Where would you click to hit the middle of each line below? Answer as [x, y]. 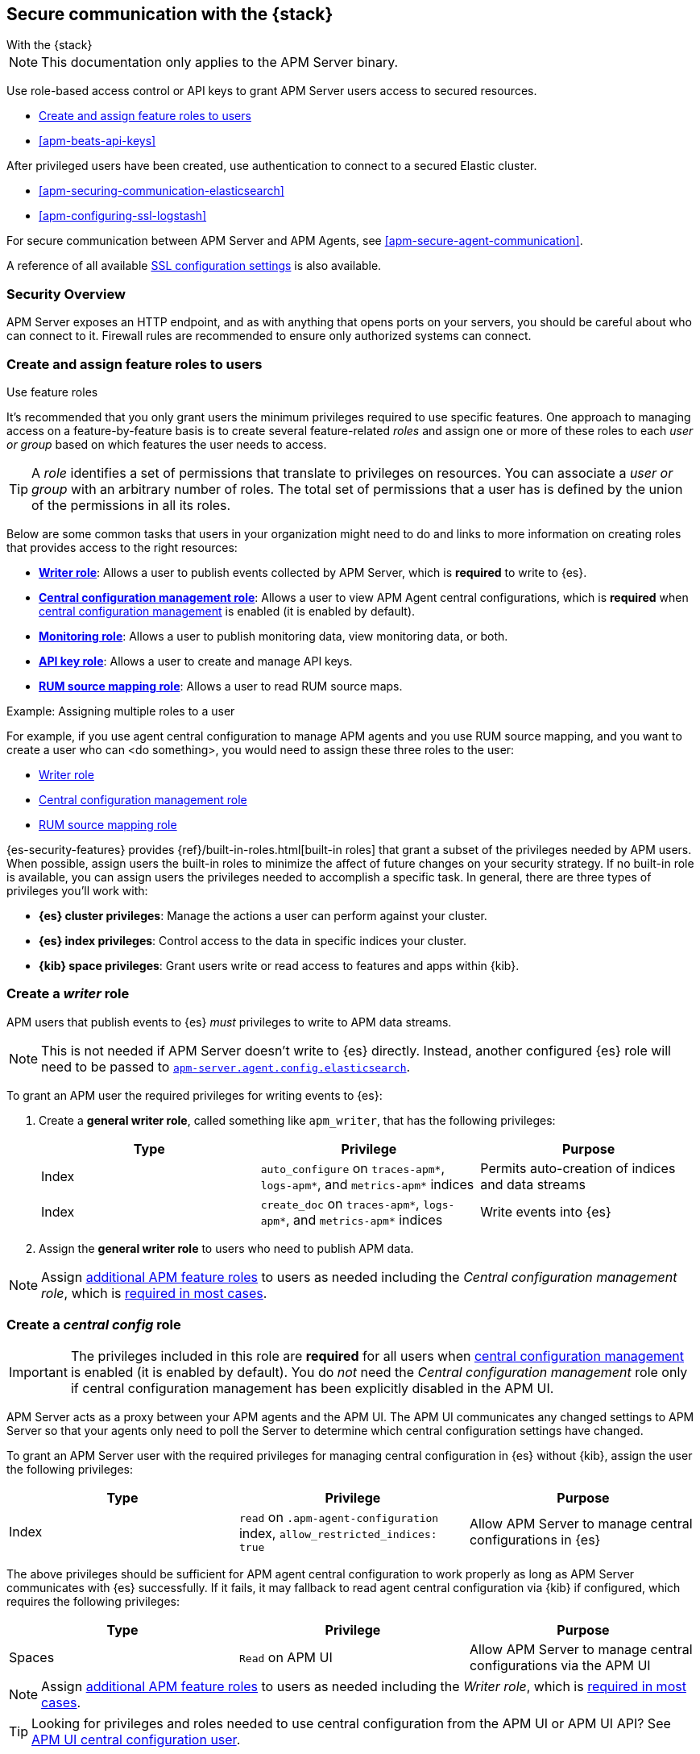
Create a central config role [94, 1325]
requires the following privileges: [93, 1602]
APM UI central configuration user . [136, 1740]
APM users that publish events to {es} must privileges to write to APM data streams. [229, 1022]
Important [38, 1373]
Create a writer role [68, 994]
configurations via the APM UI [560, 1666]
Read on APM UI [286, 1658]
